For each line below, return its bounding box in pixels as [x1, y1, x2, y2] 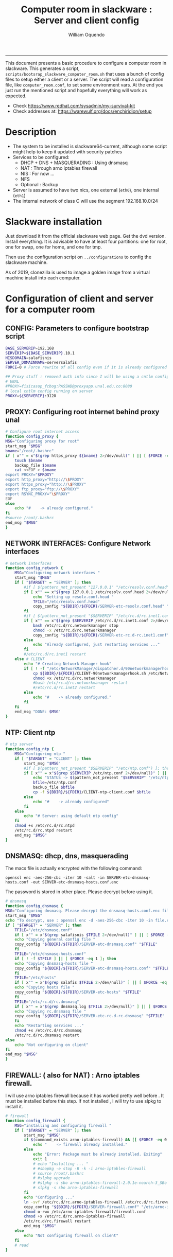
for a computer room [5, 304, 95, 315]
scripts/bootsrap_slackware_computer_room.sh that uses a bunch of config [5, 70, 164, 77]
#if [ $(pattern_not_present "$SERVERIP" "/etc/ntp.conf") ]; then [24, 766, 171, 771]
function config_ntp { [5, 747, 54, 752]
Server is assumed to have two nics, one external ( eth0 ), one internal [12, 187, 159, 193]
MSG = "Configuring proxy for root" [5, 439, 80, 444]
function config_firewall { [5, 1118, 66, 1123]
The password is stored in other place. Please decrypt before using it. [5, 889, 153, 895]
